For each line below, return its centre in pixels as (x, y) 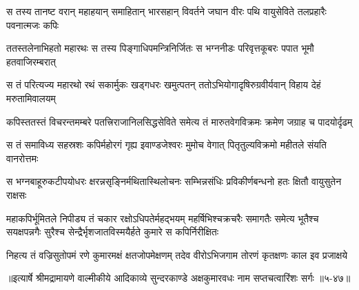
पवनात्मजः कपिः (33, 25)
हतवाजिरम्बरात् (31, 61)
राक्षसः (17, 194)
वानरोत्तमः (22, 158)
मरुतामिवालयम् (31, 98)
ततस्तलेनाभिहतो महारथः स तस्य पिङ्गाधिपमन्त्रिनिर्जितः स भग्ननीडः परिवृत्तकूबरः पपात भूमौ (160, 48)
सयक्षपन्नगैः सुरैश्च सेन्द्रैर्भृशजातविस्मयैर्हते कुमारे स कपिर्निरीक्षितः (112, 232)
